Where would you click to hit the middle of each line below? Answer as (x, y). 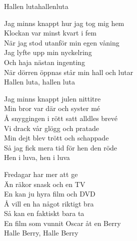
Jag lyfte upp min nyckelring (48, 52)
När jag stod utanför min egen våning (62, 42)
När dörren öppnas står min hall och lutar (69, 72)
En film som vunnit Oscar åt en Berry (62, 223)
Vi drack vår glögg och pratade (51, 128)
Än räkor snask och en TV (45, 184)
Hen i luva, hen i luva (37, 157)
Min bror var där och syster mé (52, 108)
